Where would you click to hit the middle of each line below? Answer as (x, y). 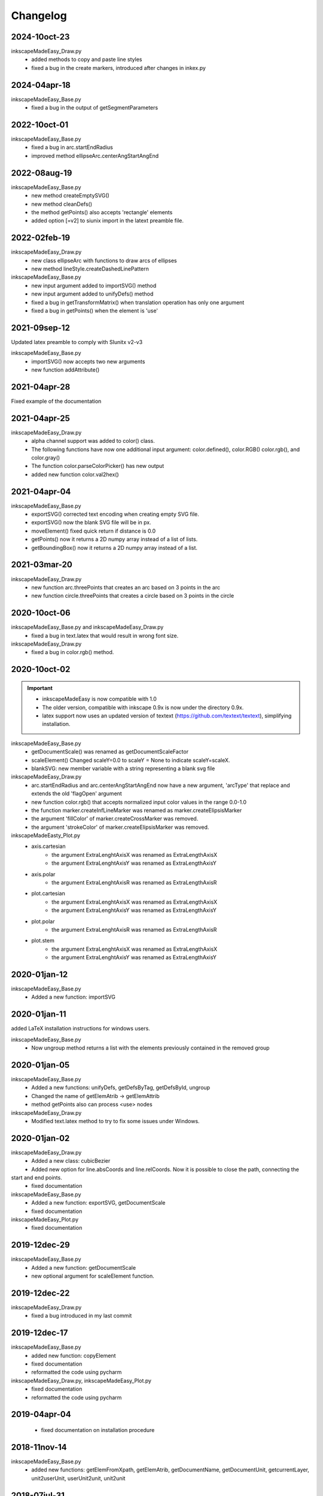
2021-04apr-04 (41, 492)
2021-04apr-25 (40, 418)
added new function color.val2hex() (75, 474)
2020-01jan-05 (40, 1065)
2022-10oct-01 (40, 125)
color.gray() (46, 457)
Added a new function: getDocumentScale (84, 1267)
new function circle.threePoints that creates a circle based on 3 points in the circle (133, 596)
